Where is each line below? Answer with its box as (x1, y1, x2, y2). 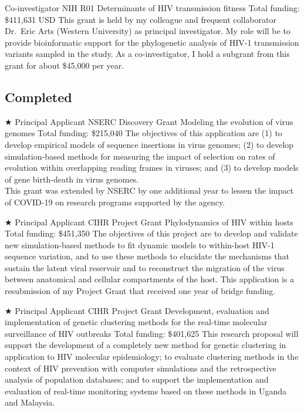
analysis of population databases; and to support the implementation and (5, 373, 269, 386)
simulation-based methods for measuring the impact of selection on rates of (5, 150, 275, 162)
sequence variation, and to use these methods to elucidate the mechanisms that (5, 250, 290, 262)
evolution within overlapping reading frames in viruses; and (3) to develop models (5, 161, 299, 174)
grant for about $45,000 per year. (5, 59, 124, 71)
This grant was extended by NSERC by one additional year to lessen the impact (5, 184, 293, 197)
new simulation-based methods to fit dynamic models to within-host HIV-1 (5, 238, 275, 251)
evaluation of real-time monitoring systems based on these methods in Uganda (5, 384, 287, 397)
